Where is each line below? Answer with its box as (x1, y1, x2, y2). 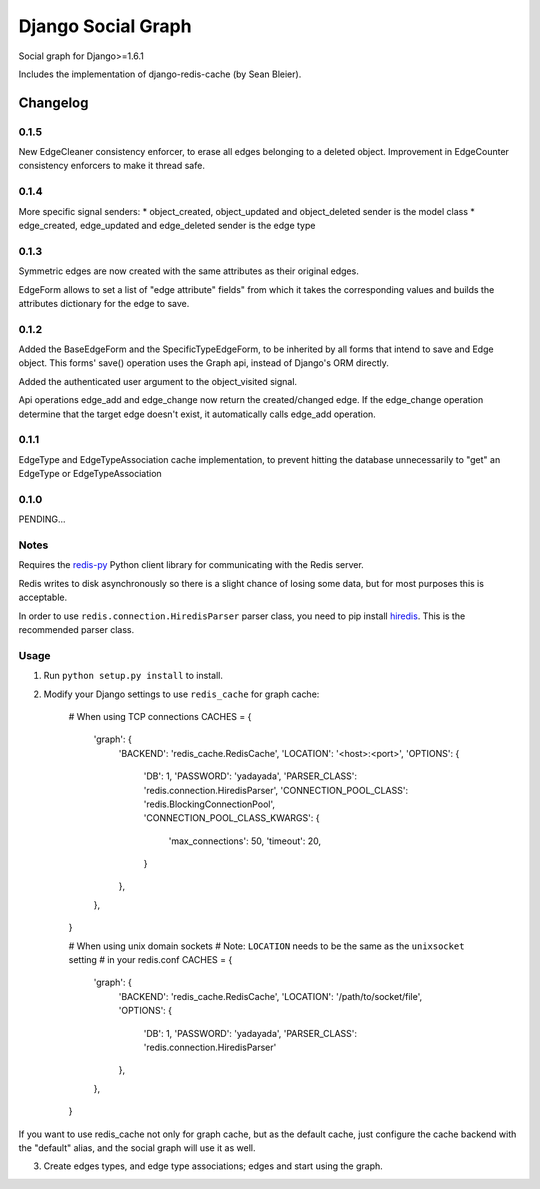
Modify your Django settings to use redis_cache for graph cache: (43, 688, 320, 700)
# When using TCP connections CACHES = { (68, 710, 252, 722)
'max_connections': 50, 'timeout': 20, (168, 835, 322, 847)
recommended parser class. (18, 624, 135, 636)
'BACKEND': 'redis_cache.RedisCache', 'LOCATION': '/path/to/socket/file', (118, 990, 423, 1002)
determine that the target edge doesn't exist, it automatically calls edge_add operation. (18, 408, 377, 420)
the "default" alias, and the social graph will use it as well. (18, 1141, 256, 1154)
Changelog (18, 94, 89, 111)
